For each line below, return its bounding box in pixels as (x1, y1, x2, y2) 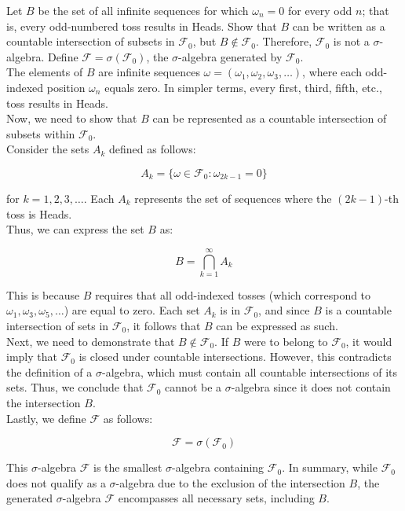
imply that (6, 348, 57, 365)
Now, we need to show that (6, 110, 137, 127)
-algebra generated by (178, 48, 283, 64)
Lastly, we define (6, 410, 86, 426)
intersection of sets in (6, 318, 109, 334)
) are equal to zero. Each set (64, 302, 200, 318)
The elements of (6, 64, 83, 80)
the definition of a (6, 363, 93, 380)
